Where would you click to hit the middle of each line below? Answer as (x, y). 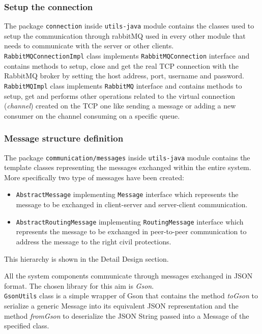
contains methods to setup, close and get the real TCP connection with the (121, 65)
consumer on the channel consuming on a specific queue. (92, 115)
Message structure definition (64, 138)
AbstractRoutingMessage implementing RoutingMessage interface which (130, 221)
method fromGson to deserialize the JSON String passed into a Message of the (127, 315)
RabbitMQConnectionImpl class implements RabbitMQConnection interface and (127, 56)
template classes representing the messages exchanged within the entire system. (128, 167)
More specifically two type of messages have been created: (94, 177)
